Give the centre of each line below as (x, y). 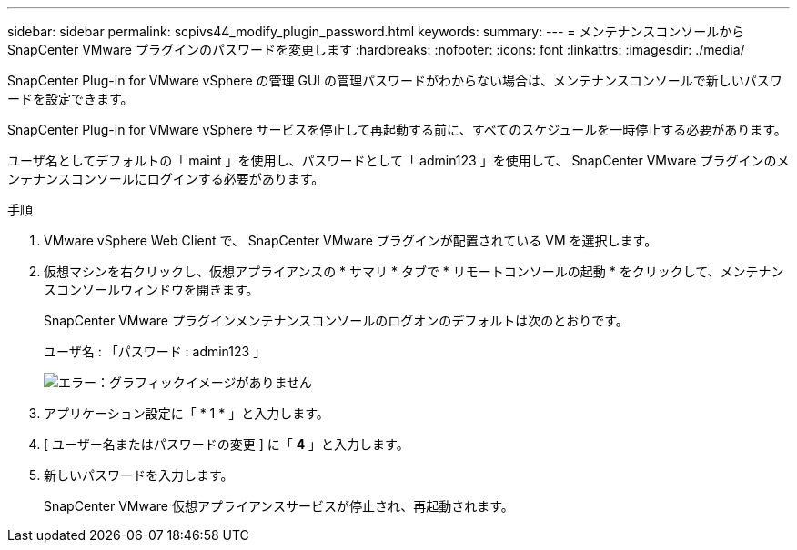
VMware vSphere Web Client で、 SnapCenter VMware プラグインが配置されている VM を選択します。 (351, 240)
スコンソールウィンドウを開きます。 (151, 290)
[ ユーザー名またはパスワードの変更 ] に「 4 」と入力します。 (227, 444)
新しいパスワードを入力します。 (139, 475)
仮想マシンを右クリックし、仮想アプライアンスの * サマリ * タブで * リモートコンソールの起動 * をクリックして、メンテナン (414, 271)
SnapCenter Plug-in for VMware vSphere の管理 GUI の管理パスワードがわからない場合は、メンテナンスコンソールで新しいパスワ (395, 80)
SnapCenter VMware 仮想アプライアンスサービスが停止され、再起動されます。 (279, 506)
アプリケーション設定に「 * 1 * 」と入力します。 (187, 413)
